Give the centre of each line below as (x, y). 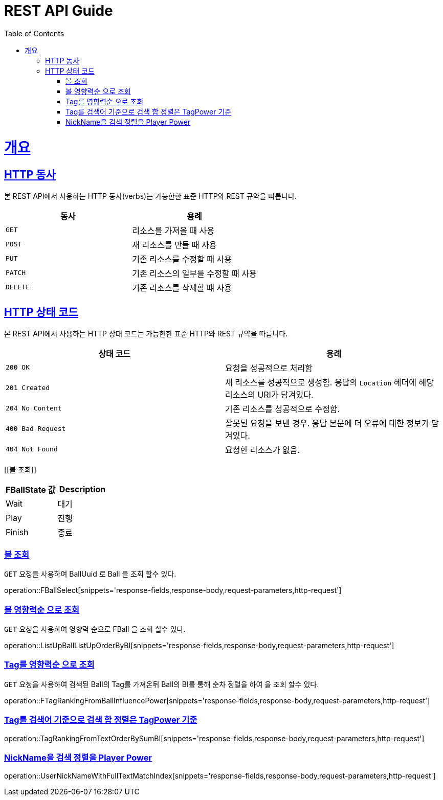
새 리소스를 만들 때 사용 (174, 245)
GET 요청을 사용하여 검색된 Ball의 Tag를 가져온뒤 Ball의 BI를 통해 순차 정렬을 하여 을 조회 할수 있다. (162, 684)
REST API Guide (59, 11)
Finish (17, 532)
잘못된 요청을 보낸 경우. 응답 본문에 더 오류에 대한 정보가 (327, 423)
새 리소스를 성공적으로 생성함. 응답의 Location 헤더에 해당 (329, 382)
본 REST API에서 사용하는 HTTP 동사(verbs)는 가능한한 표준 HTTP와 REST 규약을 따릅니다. (150, 196)
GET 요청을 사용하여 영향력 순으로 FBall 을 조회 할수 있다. (95, 629)
